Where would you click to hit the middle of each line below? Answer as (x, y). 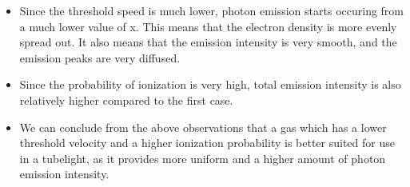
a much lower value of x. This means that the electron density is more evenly (208, 26)
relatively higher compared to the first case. (126, 99)
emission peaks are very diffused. (100, 57)
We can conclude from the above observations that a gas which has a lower (203, 127)
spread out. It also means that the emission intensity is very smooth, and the (208, 42)
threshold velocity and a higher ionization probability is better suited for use (207, 143)
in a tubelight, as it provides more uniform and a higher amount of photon (203, 158)
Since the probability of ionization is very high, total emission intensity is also (210, 84)
